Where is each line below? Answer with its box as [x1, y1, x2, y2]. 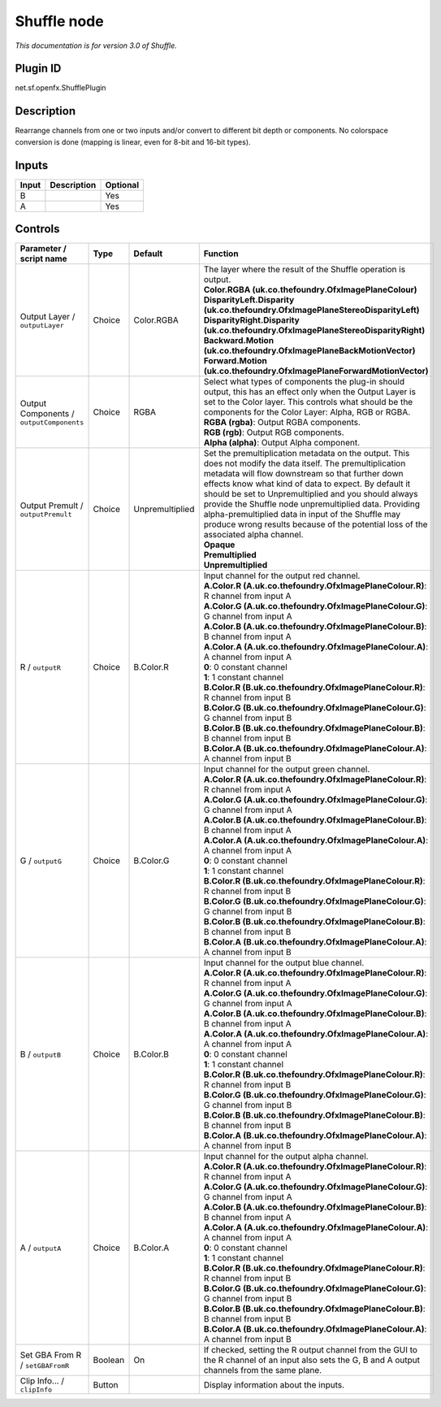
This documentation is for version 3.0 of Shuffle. [15, 41, 178, 50]
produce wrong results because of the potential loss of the [203, 519, 428, 530]
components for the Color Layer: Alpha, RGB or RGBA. [203, 406, 411, 418]
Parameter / [19, 243, 67, 254]
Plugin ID [15, 62, 62, 76]
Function [203, 248, 239, 259]
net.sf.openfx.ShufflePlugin [15, 83, 106, 93]
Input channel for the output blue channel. [203, 958, 365, 969]
